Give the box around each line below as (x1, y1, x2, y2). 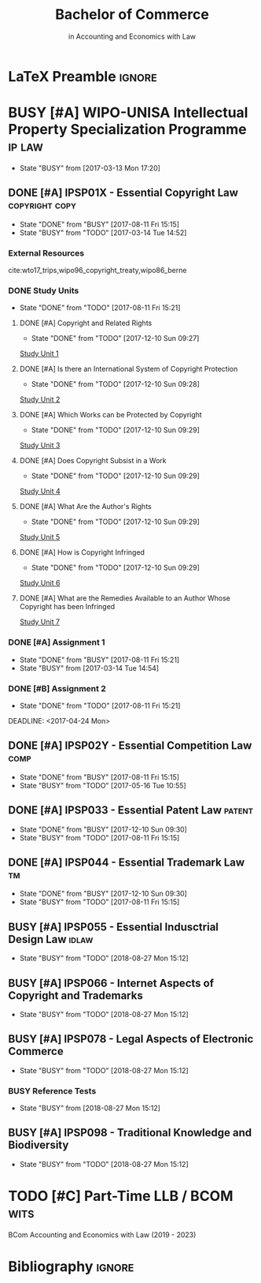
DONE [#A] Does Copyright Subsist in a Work (19, 456, 167, 466)
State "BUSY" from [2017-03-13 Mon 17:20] (19, 163, 161, 173)
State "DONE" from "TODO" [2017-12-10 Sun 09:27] (31, 334, 200, 343)
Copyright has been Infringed (19, 602, 116, 612)
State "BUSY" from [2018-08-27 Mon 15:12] (19, 1103, 161, 1113)
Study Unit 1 (19, 349, 59, 358)
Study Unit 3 (19, 440, 61, 451)
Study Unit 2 (19, 395, 61, 404)
